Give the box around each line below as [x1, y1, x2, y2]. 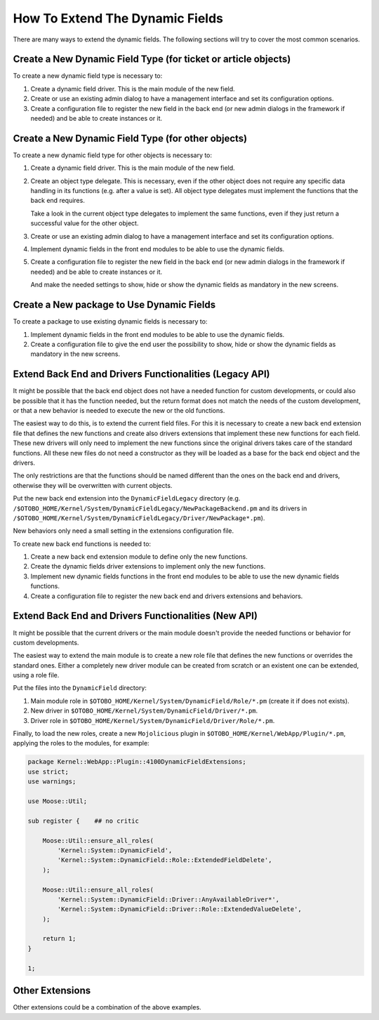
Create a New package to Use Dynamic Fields [13, 299, 216, 311]
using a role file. [13, 671, 60, 680]
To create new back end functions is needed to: [13, 539, 151, 548]
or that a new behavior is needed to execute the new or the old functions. [13, 406, 225, 414]
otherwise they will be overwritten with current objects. [13, 481, 173, 489]
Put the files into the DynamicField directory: [13, 684, 147, 692]
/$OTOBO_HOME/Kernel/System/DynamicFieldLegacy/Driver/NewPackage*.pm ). [13, 513, 265, 522]
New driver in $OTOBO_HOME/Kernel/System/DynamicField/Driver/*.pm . [30, 706, 258, 715]
